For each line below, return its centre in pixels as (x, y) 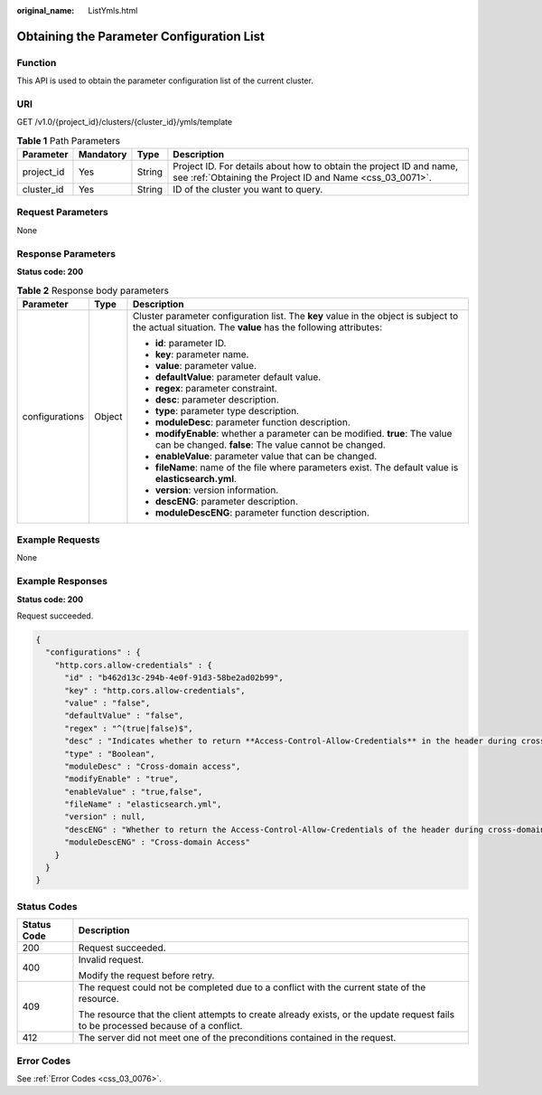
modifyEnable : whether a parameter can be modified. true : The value (304, 433)
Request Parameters (62, 212)
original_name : (46, 10)
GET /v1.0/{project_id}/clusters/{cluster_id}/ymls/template (125, 122)
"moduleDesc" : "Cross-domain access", (153, 766)
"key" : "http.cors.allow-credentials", (155, 690)
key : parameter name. (202, 354)
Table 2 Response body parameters (93, 290)
